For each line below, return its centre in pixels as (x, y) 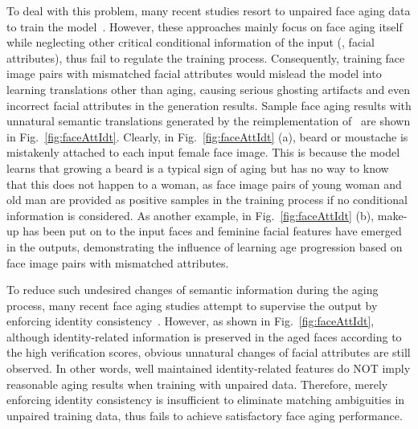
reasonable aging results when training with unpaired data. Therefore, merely (197, 384)
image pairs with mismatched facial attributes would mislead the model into (194, 74)
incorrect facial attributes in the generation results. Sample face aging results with (209, 105)
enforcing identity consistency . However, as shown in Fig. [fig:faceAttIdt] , (191, 321)
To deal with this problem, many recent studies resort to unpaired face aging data (209, 10)
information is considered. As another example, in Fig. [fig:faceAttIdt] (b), (191, 215)
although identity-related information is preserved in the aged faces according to (204, 336)
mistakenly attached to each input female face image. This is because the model (203, 152)
